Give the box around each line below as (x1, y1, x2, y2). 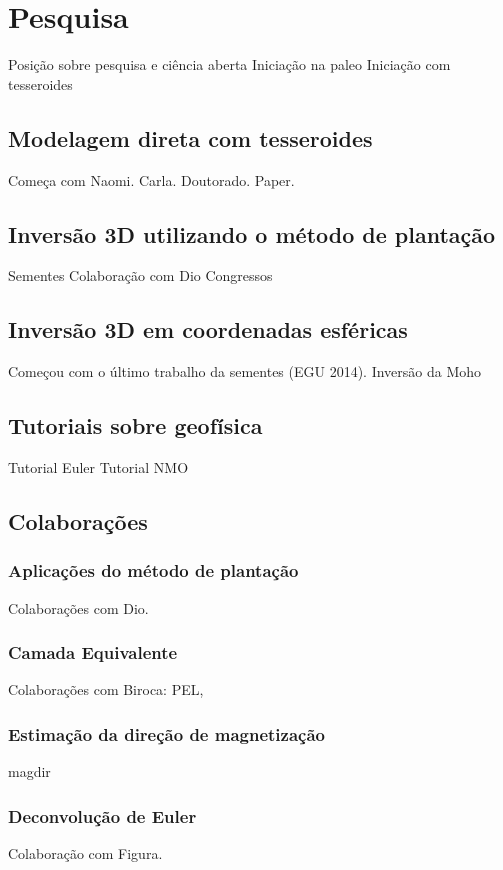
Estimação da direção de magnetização (8, 721, 325, 746)
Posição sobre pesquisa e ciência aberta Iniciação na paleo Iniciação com (8, 54, 451, 75)
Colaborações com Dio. (8, 597, 149, 618)
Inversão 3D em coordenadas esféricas (8, 314, 408, 345)
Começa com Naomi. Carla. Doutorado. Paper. (8, 169, 295, 190)
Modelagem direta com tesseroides (8, 122, 373, 153)
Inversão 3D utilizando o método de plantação (8, 218, 496, 249)
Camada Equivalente (8, 640, 178, 665)
